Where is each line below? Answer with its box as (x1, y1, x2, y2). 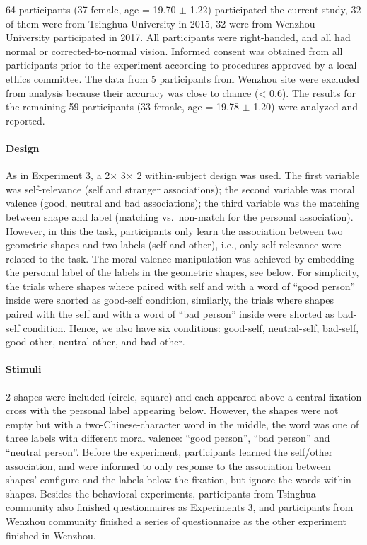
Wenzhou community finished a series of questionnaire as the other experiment (6, 514, 346, 528)
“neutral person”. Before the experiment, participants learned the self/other (6, 444, 333, 459)
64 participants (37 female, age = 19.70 (6, 2, 176, 16)
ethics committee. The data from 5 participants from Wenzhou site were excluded (6, 71, 360, 86)
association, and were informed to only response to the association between (6, 458, 331, 473)
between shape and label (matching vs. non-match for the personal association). (6, 209, 354, 224)
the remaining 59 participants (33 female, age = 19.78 (6, 99, 239, 114)
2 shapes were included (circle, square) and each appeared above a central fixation (6, 389, 362, 403)
